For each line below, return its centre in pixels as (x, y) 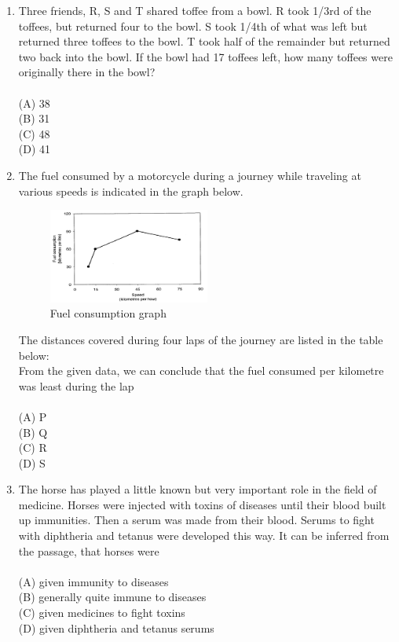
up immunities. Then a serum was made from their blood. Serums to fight (196, 520)
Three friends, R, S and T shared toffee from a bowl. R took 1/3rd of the (195, 10)
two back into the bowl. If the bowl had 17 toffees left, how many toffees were (205, 56)
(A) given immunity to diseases (93, 581)
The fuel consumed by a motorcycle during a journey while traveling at (190, 175)
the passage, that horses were (89, 550)
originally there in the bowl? (87, 72)
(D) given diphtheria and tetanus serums (116, 627)
